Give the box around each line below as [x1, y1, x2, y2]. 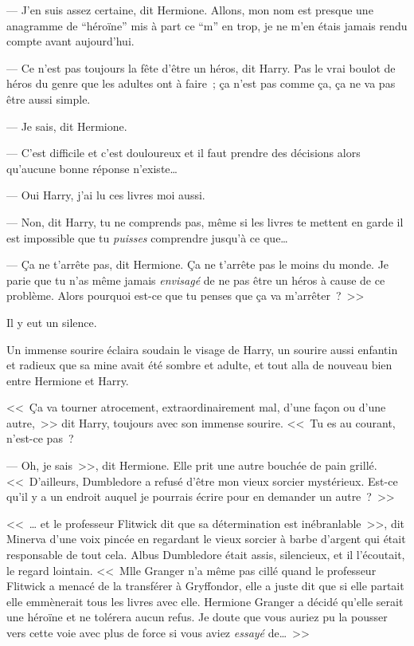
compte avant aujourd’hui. [6, 33, 135, 49]
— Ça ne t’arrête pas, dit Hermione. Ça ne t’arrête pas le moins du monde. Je [6, 256, 389, 273]
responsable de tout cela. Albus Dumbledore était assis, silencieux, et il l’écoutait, [6, 546, 405, 563]
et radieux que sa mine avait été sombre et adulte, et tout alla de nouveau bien [6, 356, 393, 373]
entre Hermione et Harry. [6, 372, 129, 388]
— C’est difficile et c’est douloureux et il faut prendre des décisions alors [6, 144, 361, 161]
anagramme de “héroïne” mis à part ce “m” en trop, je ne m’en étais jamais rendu [6, 17, 408, 33]
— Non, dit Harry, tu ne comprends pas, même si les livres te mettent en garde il [6, 213, 404, 230]
